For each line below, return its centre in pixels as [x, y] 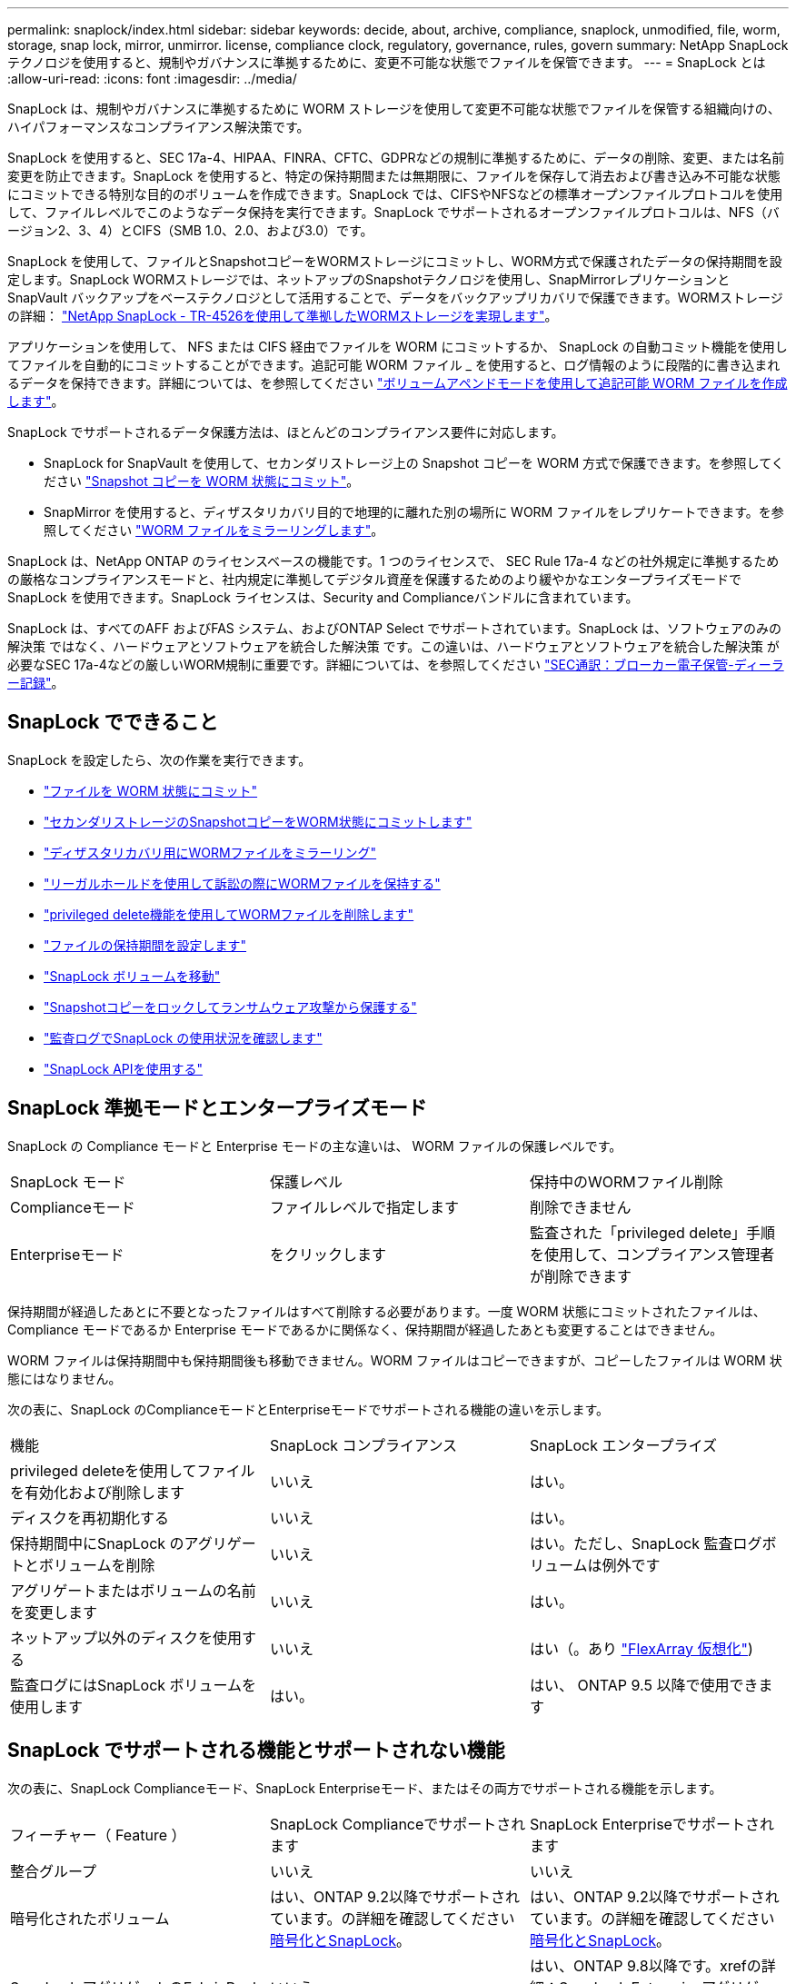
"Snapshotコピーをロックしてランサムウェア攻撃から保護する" [230, 1007]
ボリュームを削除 [97, 1565]
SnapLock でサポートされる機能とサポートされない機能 [256, 1751]
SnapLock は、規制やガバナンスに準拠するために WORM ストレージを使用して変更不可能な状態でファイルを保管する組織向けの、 [394, 109]
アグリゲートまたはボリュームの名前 [133, 1590]
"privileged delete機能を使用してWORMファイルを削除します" [229, 914]
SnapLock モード [68, 1181]
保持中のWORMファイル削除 [626, 1181]
